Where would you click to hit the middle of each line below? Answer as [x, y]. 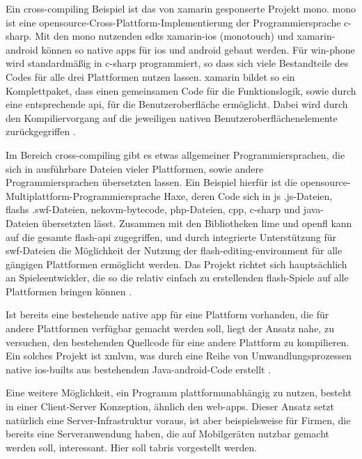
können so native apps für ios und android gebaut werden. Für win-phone [198, 49]
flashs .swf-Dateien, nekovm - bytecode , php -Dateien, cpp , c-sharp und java [163, 209]
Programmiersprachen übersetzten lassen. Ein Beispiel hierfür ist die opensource [177, 182]
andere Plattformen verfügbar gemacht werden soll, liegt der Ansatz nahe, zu [170, 328]
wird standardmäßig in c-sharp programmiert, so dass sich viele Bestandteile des [177, 63]
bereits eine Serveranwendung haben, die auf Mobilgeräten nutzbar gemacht [168, 434]
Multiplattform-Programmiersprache [83, 195]
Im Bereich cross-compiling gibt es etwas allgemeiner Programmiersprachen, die [175, 154]
